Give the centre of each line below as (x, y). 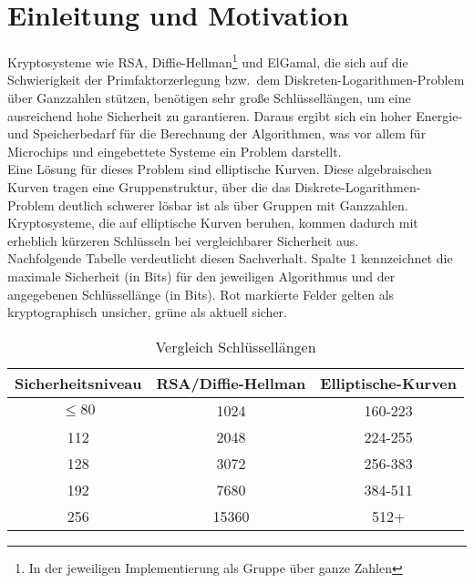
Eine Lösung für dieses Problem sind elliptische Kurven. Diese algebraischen (220, 169)
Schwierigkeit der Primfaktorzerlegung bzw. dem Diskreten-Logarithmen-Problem (236, 80)
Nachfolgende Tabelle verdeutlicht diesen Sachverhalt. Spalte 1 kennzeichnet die (230, 258)
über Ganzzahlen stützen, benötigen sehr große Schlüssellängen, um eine (209, 97)
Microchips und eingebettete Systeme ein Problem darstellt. (175, 151)
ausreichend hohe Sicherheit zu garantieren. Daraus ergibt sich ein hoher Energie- (235, 115)
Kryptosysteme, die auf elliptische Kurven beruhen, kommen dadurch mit (213, 223)
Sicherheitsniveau (78, 383)
